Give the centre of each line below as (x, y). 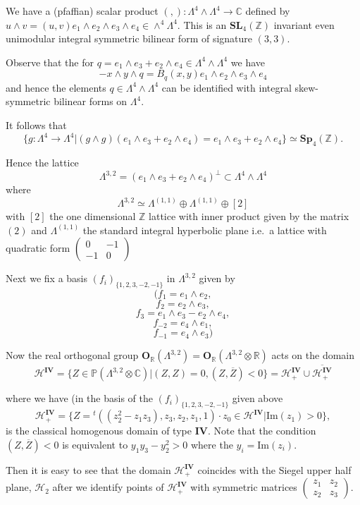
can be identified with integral (226, 87)
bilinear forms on (91, 101)
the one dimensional (93, 216)
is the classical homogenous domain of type (99, 431)
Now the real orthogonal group (72, 355)
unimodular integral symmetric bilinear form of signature (129, 38)
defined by (268, 11)
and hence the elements (56, 87)
